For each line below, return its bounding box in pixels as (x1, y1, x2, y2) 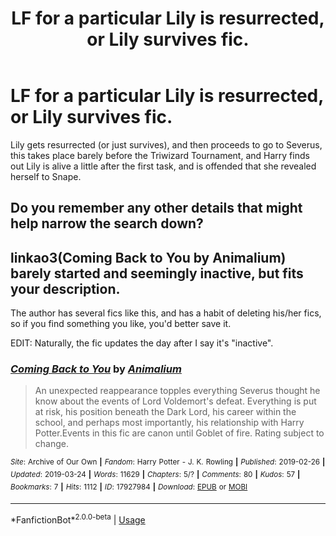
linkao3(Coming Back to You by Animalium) (10, 249, 287, 266)
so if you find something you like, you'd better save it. (10, 318, 232, 330)
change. (34, 438, 69, 450)
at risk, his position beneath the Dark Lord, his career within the (34, 406, 297, 418)
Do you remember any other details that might (10, 200, 303, 217)
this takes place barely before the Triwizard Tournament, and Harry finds (10, 149, 310, 161)
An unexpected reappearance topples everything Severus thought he (34, 385, 321, 397)
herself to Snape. (10, 170, 82, 182)
